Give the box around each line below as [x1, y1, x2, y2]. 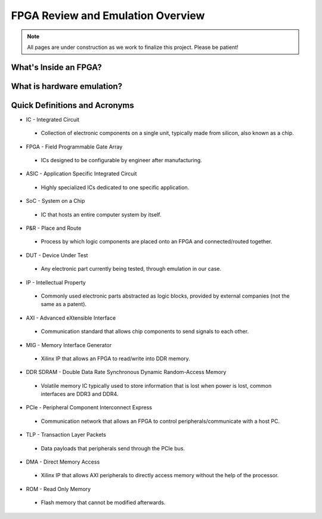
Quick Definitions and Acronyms [11, 100, 134, 110]
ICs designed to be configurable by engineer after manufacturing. [41, 157, 202, 164]
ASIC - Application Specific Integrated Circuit [26, 170, 137, 177]
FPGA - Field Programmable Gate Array [26, 143, 123, 150]
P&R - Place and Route [26, 224, 82, 231]
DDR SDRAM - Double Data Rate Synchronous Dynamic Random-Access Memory [26, 369, 227, 376]
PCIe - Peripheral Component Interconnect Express [26, 404, 152, 411]
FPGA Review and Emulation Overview [11, 9, 205, 22]
